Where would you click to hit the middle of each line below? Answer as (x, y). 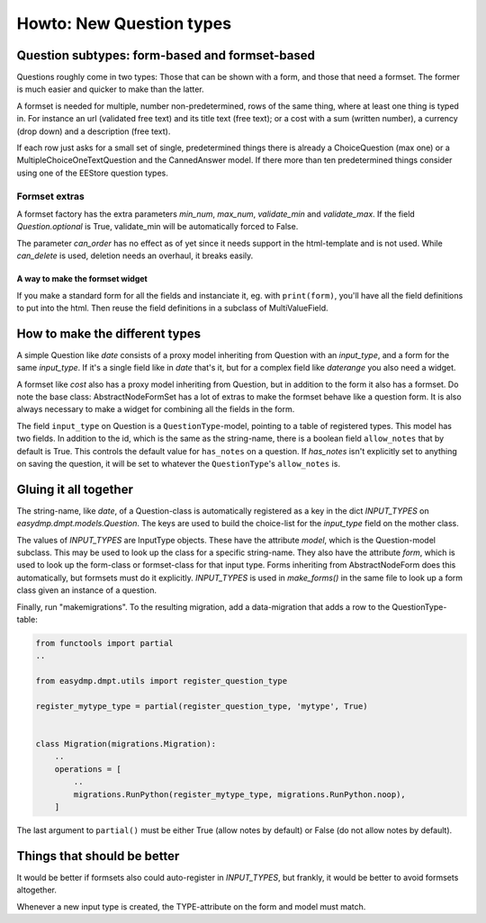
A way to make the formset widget (82, 279)
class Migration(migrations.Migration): (126, 744)
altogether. (37, 890)
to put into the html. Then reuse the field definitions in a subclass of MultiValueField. (172, 308)
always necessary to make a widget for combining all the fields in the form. (156, 409)
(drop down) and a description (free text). (94, 131)
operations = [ (88, 769)
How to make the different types (109, 333)
